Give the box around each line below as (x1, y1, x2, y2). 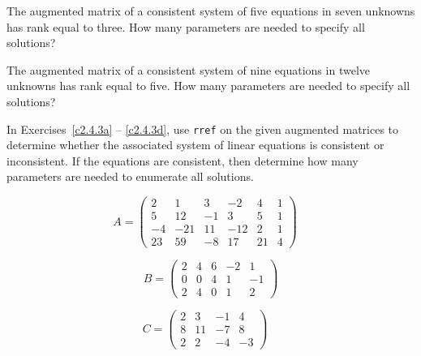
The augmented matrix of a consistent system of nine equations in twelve (6, 61, 370, 78)
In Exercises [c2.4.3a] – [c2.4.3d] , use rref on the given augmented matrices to (6, 120, 399, 137)
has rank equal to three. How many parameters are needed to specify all (6, 18, 365, 35)
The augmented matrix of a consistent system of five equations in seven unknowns (6, 2, 415, 19)
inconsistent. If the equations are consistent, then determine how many (6, 152, 359, 169)
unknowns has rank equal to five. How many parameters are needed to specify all (6, 77, 410, 94)
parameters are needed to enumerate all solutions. (6, 168, 254, 185)
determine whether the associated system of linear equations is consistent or (6, 136, 384, 153)
